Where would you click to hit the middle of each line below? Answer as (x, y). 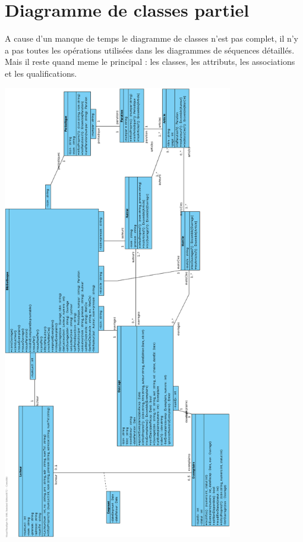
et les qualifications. (41, 73)
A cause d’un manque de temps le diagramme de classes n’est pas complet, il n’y (152, 38)
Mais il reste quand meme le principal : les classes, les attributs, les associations (150, 62)
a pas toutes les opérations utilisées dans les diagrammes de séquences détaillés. (150, 50)
